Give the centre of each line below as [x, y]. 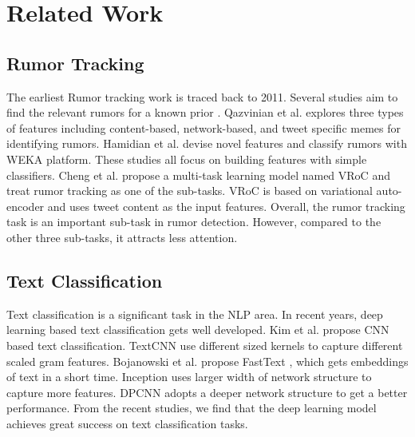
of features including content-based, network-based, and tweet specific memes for [204, 127]
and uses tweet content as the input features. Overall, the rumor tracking [226, 206]
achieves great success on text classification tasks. [127, 423]
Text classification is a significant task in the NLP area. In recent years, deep [195, 314]
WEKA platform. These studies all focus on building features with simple [187, 159]
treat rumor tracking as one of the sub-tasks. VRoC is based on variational [190, 191]
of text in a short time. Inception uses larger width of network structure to [189, 377]
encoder [26, 206]
